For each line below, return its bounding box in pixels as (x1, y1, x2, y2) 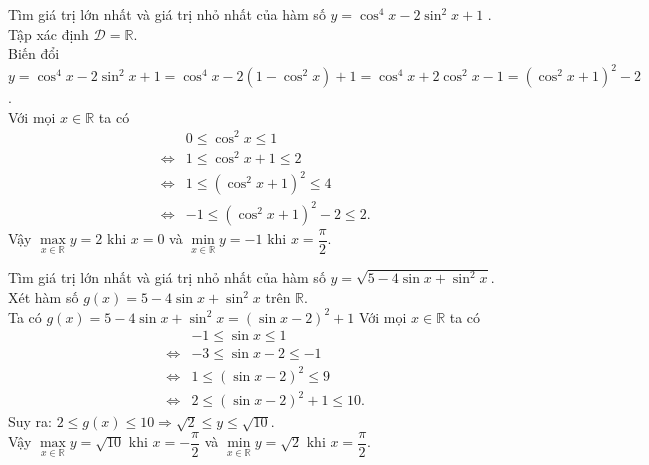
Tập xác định (8, 23, 89, 44)
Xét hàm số (8, 287, 79, 308)
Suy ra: (8, 411, 53, 432)
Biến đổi (8, 43, 60, 64)
